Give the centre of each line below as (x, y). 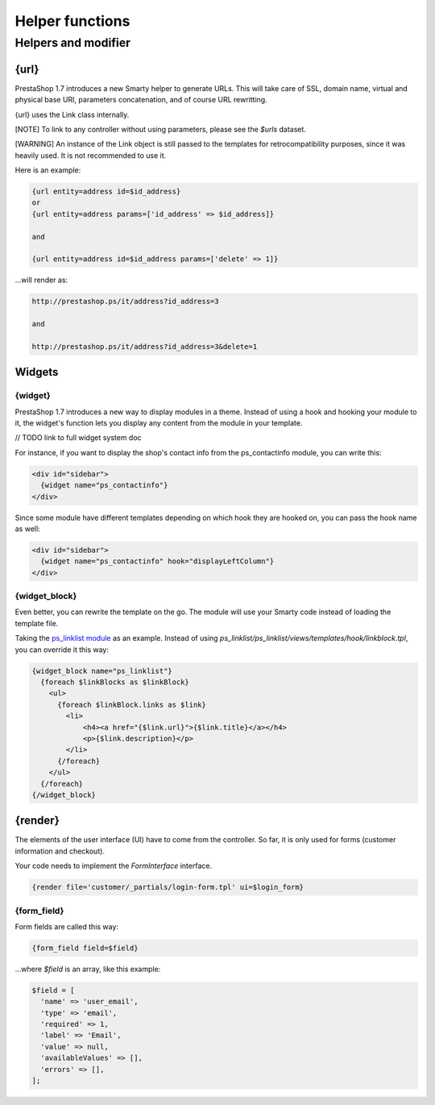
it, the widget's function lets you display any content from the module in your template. (159, 423)
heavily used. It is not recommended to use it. (91, 155)
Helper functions (72, 21)
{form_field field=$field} (85, 948)
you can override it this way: (62, 650)
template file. (37, 623)
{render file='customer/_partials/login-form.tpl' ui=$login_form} (168, 887)
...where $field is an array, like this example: (88, 969)
